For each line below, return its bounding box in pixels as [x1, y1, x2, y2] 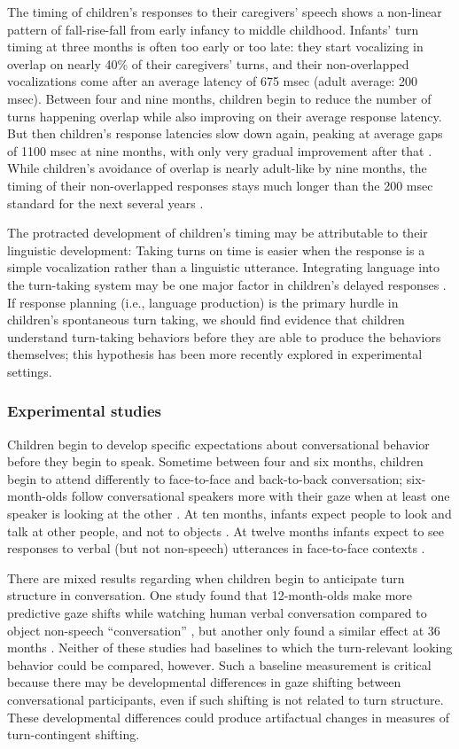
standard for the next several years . [7, 193, 204, 212]
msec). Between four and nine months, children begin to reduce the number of [7, 89, 432, 107]
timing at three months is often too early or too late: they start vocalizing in [7, 37, 424, 56]
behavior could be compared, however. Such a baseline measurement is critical [7, 655, 432, 674]
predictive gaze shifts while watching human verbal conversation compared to [7, 604, 427, 622]
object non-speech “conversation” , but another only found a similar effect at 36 [7, 620, 440, 639]
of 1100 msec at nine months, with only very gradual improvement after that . [7, 141, 432, 160]
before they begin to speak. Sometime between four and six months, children [7, 452, 424, 471]
